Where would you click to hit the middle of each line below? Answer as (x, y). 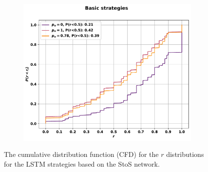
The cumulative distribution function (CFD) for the (81, 154)
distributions (185, 154)
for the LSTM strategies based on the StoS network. (82, 163)
